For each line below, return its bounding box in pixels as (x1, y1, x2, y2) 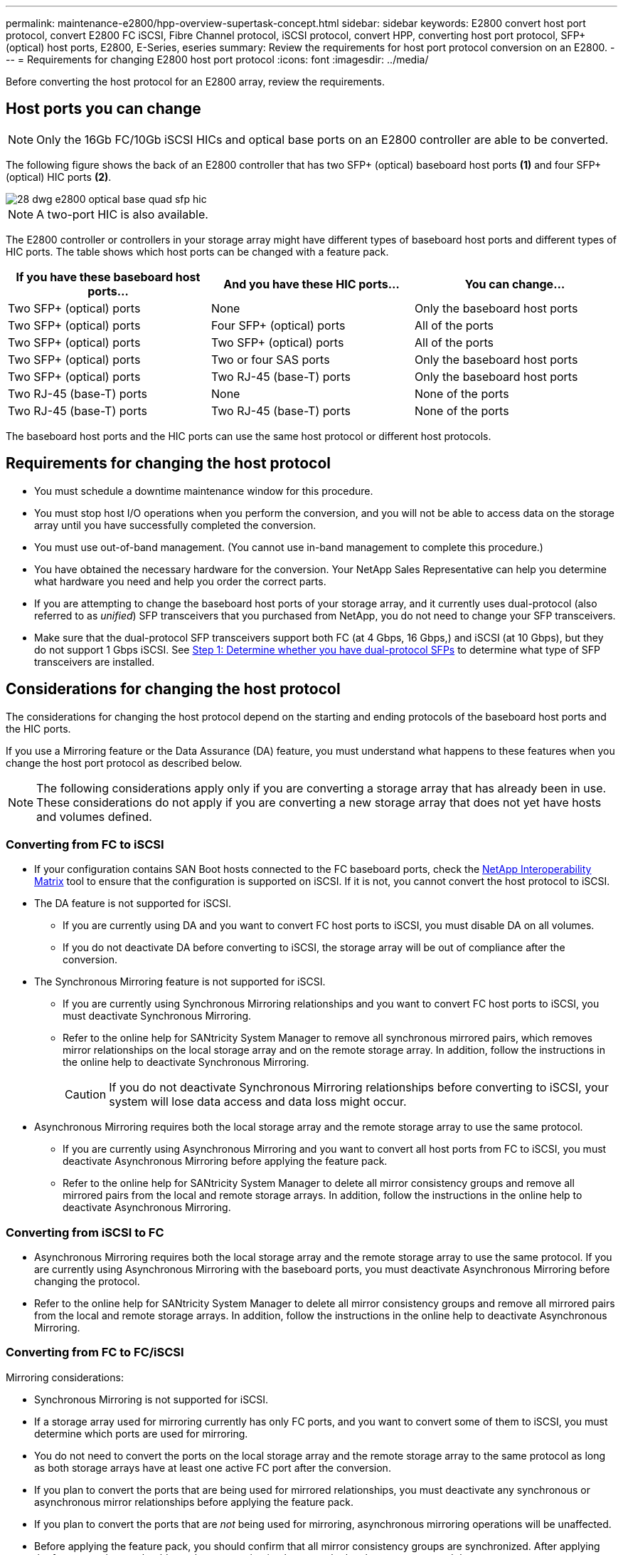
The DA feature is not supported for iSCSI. (34, 897, 232, 910)
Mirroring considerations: (6, 1371, 124, 1383)
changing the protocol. (34, 1275, 140, 1288)
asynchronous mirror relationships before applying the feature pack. (34, 1495, 353, 1508)
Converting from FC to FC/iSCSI (6, 1345, 184, 1360)
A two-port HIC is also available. (36, 206, 208, 221)
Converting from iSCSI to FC (6, 1225, 164, 1240)
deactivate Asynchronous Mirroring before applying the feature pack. (63, 1155, 388, 1168)
